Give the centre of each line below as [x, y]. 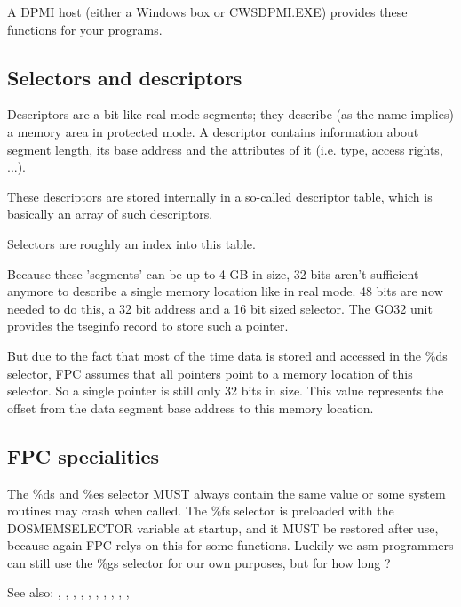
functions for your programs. [85, 29]
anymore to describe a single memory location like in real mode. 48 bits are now [225, 291]
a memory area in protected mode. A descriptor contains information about [213, 131]
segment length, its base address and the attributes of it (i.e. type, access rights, [225, 149]
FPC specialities [83, 455]
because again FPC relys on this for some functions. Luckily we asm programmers [230, 545]
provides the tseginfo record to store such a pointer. [148, 326]
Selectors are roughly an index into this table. [131, 243]
